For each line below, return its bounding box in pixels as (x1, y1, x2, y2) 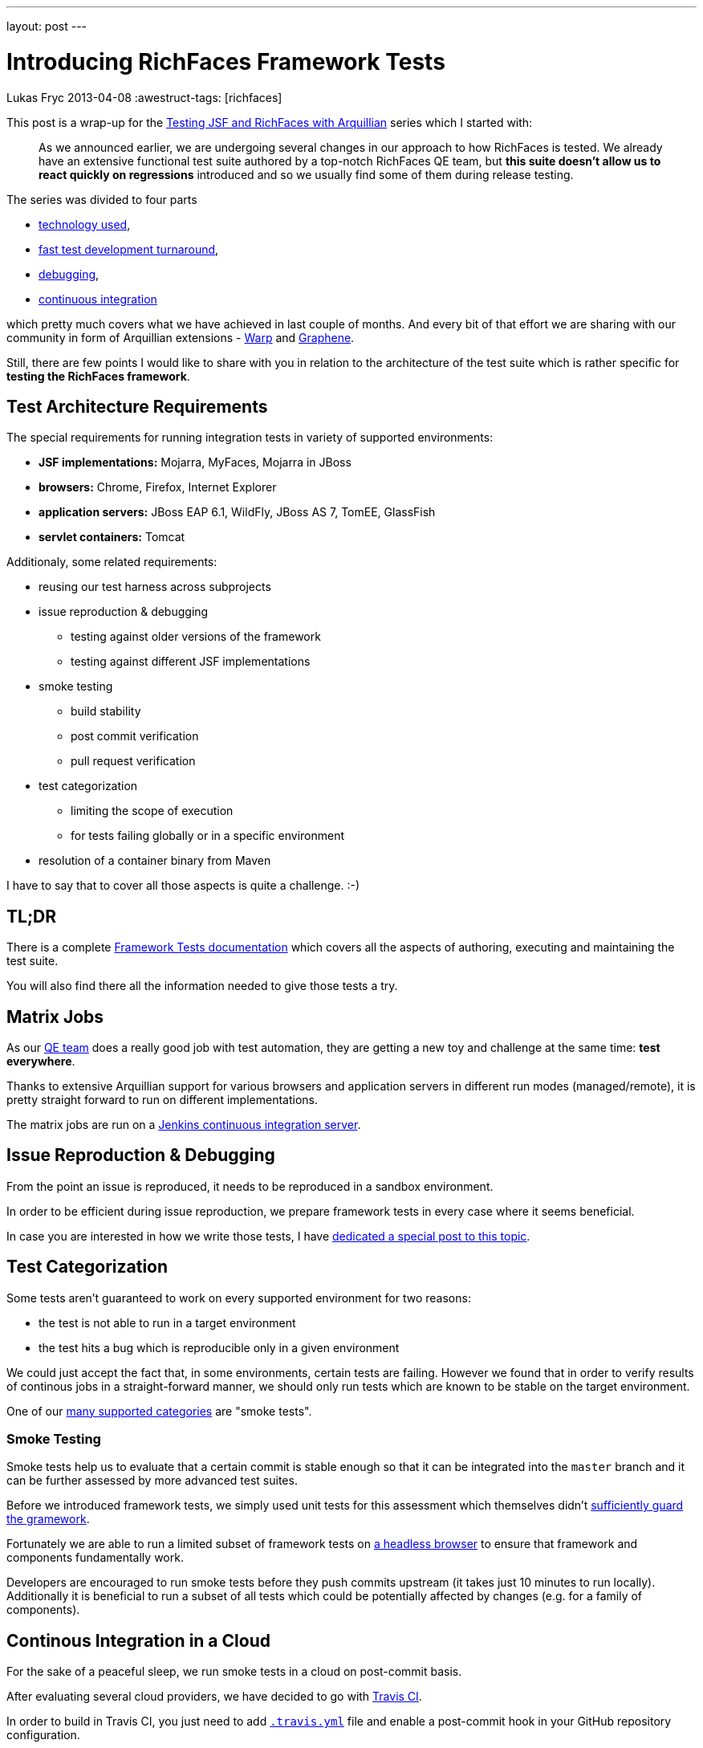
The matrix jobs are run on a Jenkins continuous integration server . (6, 1118, 361, 1132)
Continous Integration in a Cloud (6, 1630, 270, 1651)
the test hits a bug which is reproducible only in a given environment (39, 1340, 400, 1355)
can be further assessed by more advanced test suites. (6, 1473, 298, 1488)
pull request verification (71, 754, 196, 768)
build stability (71, 704, 141, 719)
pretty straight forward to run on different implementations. (6, 1093, 319, 1107)
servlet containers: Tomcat (39, 530, 185, 544)
